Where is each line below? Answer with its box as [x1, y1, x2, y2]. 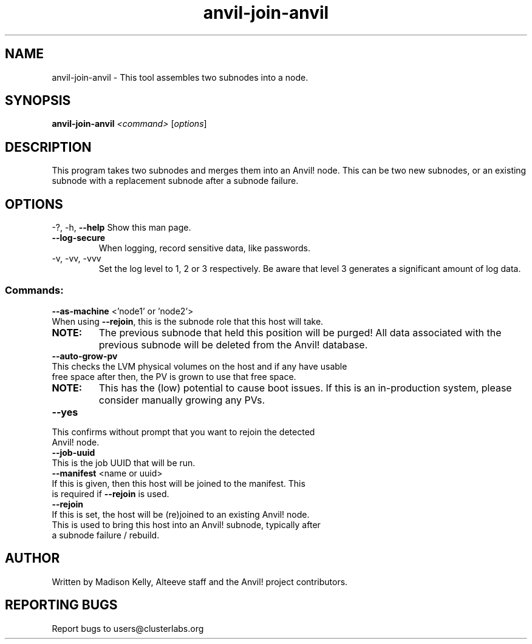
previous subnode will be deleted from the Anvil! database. [98, 338, 368, 351]
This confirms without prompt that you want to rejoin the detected [52, 426, 315, 437]
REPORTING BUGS [5, 597, 118, 613]
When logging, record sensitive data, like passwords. [98, 243, 310, 254]
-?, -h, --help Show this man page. [52, 222, 191, 233]
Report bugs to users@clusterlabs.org [52, 623, 204, 634]
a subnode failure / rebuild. [52, 529, 160, 540]
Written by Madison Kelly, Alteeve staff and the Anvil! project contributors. [52, 576, 348, 587]
